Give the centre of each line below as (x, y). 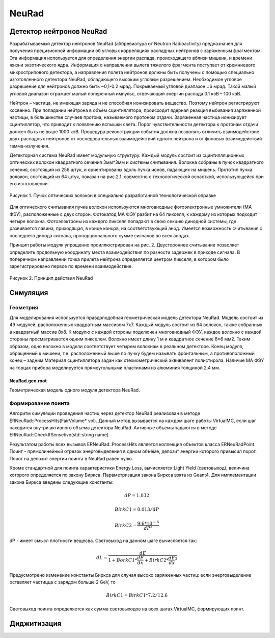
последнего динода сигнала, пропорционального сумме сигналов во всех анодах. (100, 235)
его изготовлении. (29, 184)
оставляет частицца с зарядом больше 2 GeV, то (62, 582)
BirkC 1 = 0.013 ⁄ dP (137, 510)
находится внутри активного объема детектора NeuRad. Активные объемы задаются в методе (113, 427)
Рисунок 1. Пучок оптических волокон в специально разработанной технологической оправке (113, 195)
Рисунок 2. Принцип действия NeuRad (51, 278)
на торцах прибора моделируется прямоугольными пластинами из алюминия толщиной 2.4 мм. (115, 367)
